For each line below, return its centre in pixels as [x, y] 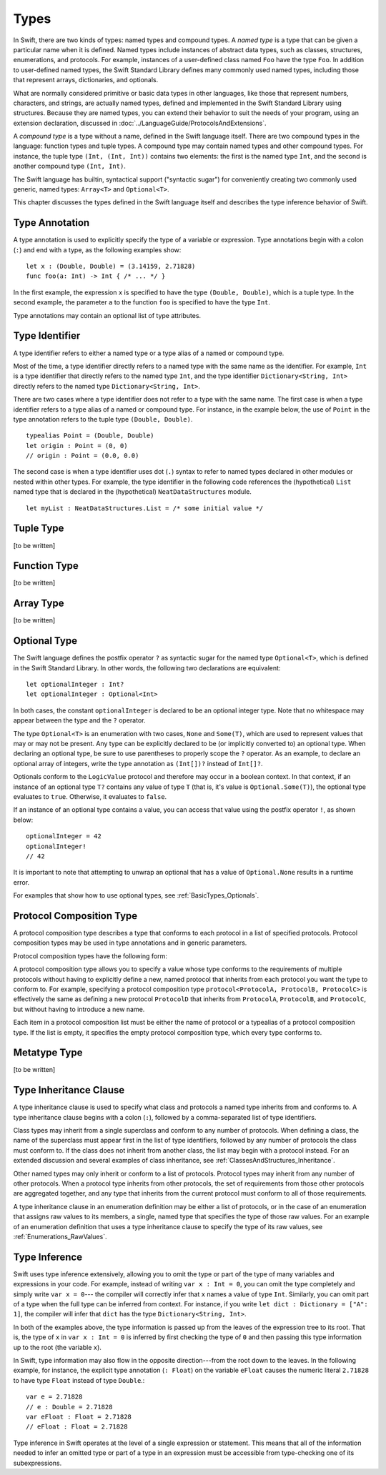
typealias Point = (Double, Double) [90, 436]
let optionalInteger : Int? [75, 685]
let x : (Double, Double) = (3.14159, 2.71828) [111, 267]
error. [21, 882]
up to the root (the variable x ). [57, 1347]
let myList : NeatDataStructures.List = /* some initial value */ [145, 508]
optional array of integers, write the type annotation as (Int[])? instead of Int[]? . [138, 763]
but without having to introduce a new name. [79, 1009]
